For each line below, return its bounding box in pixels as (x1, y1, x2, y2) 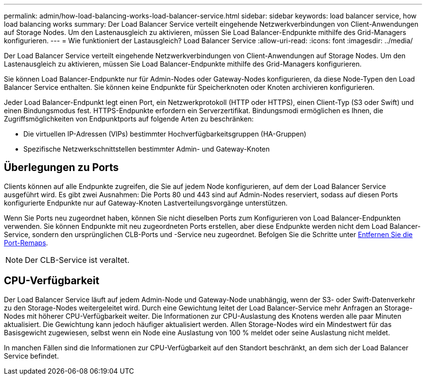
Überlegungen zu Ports (4, 161, 119, 174)
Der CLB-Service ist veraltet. (25, 255, 130, 265)
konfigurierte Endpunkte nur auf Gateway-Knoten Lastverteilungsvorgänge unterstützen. (4, 198, 288, 207)
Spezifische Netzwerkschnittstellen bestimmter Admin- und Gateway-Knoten (23, 145, 270, 153)
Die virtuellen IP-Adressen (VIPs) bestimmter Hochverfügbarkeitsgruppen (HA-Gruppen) (23, 130, 306, 138)
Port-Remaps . (4, 238, 48, 247)
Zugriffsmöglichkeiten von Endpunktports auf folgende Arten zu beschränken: (4, 115, 254, 123)
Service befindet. (4, 351, 59, 360)
